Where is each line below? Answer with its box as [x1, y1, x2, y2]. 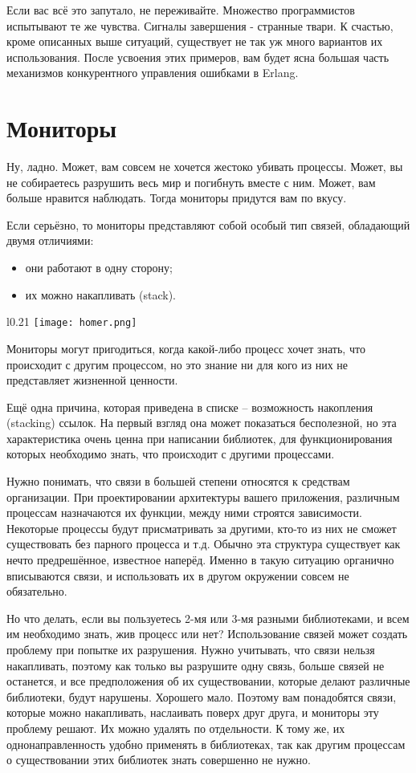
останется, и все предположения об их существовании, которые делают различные [6, 673, 410, 690]
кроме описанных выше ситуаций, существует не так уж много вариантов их [6, 33, 383, 50]
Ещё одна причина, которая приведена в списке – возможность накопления [6, 398, 373, 415]
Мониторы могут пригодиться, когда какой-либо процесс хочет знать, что [6, 340, 365, 356]
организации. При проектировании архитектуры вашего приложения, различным [6, 488, 400, 505]
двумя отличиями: [6, 232, 94, 249]
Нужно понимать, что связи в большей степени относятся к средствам [6, 473, 350, 490]
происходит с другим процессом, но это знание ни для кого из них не [6, 356, 349, 372]
